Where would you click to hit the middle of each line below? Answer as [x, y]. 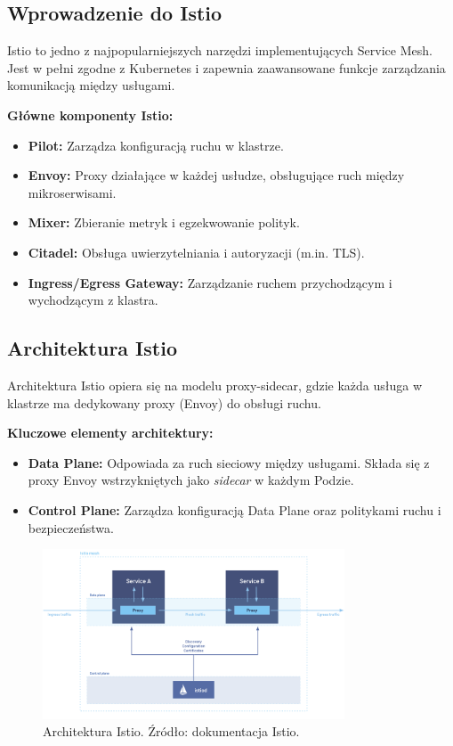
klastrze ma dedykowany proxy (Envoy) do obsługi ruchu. [164, 402]
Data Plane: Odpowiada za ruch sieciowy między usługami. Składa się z [229, 462]
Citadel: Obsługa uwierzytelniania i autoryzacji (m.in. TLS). [196, 252]
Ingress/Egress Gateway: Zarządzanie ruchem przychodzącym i [210, 282]
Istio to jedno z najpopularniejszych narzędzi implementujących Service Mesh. [220, 50]
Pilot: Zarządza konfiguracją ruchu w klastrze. [156, 145]
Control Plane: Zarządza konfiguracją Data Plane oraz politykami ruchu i [235, 509]
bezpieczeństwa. [71, 527]
